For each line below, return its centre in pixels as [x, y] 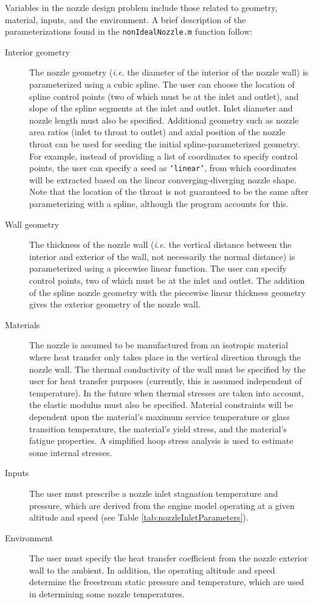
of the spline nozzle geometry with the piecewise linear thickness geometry [167, 292]
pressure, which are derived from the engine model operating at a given [162, 505]
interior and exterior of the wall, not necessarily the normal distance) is [162, 256]
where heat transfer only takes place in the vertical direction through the [165, 356]
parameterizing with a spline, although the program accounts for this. [159, 204]
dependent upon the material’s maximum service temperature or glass [160, 416]
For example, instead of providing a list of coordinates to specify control [163, 156]
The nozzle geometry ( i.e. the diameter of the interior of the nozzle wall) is [169, 72]
